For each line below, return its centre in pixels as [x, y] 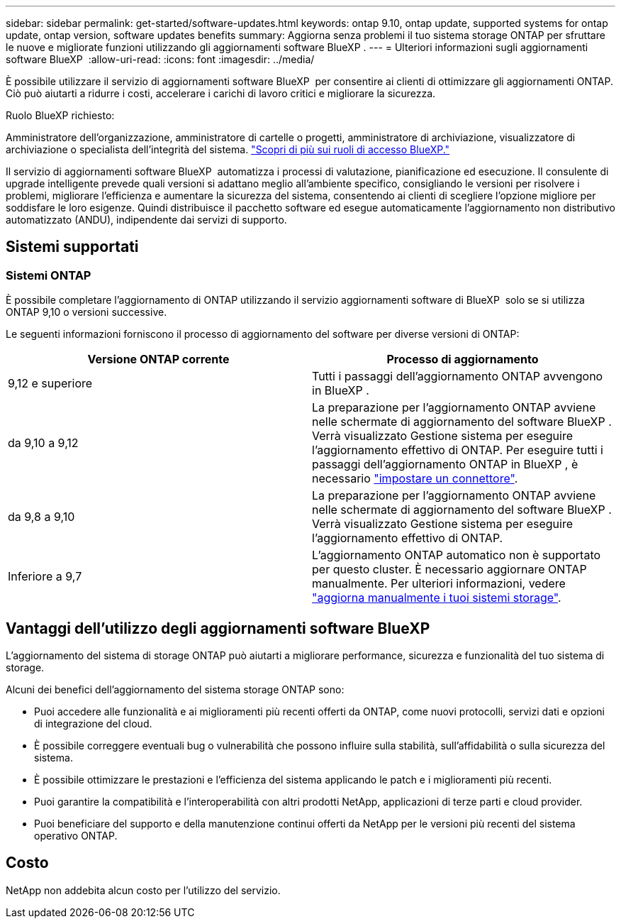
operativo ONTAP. [76, 836]
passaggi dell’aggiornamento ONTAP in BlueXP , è [445, 464]
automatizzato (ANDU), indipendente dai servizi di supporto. [146, 220]
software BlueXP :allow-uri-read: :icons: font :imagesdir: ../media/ [160, 59]
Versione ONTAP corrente [158, 359]
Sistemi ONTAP [49, 275]
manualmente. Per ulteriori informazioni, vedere [439, 584]
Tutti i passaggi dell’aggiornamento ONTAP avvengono [458, 376]
